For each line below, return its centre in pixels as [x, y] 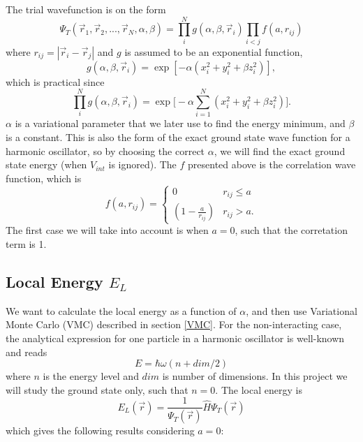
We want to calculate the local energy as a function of [121, 310]
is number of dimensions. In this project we [255, 376]
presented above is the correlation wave [272, 164]
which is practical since [55, 81]
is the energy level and [91, 376]
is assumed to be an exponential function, [214, 51]
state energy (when [46, 164]
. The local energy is [259, 389]
